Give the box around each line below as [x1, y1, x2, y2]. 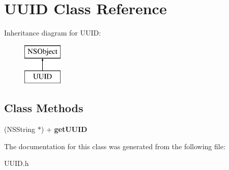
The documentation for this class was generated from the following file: [4, 141, 225, 151]
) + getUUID [41, 124, 88, 134]
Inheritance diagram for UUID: [4, 27, 101, 38]
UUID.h [4, 158, 29, 168]
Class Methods [4, 100, 83, 116]
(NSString [4, 124, 36, 134]
